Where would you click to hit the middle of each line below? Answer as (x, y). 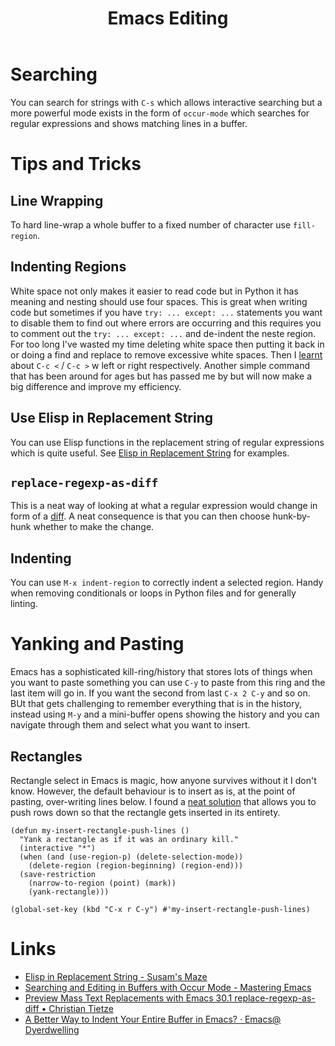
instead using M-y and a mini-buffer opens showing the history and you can (165, 714)
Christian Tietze (81, 1008)
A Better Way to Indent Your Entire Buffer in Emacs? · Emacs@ (153, 1019)
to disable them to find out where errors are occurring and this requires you (166, 323)
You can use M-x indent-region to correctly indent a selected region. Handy (167, 583)
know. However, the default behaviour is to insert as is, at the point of (153, 791)
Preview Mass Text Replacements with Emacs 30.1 (128, 998)
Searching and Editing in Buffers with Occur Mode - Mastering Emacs (168, 987)
